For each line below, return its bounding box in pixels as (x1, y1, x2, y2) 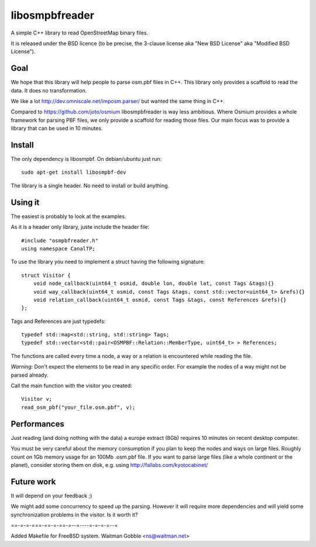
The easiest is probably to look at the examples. (11, 212, 126, 219)
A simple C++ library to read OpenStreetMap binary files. (11, 29, 149, 36)
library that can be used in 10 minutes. (11, 125, 103, 132)
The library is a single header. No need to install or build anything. (11, 182, 170, 189)
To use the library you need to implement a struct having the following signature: (11, 258, 205, 266)
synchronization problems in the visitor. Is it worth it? (11, 511, 138, 518)
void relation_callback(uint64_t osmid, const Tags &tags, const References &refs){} (33, 296, 287, 303)
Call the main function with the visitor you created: (11, 382, 133, 389)
